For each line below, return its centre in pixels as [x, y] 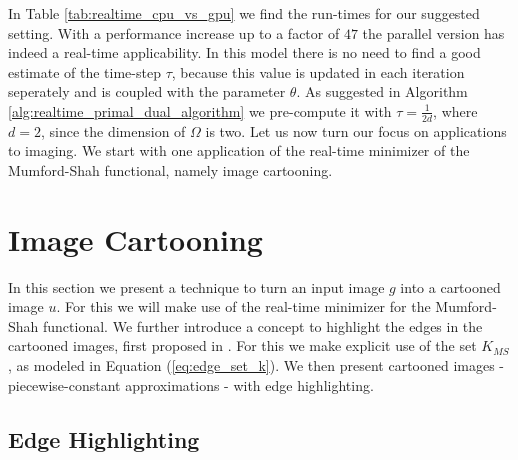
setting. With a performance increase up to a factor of [174, 32]
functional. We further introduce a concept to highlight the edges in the [263, 325]
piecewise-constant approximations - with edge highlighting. [191, 384]
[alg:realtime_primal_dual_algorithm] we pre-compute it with [200, 110]
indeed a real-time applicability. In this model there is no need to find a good [244, 52]
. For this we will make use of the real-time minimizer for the [243, 306]
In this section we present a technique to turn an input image [196, 286]
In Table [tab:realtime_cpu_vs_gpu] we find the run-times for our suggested [244, 13]
